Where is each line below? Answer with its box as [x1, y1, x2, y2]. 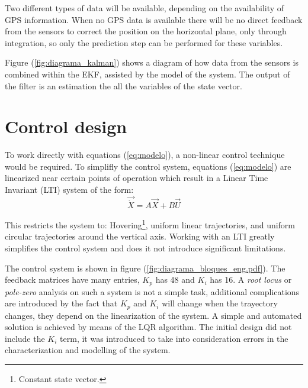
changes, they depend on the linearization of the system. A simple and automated [5, 309, 302, 321]
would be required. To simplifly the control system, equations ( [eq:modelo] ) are [5, 160, 291, 172]
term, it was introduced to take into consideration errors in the [60, 332, 288, 344]
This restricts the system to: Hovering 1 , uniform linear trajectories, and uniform [5, 217, 296, 231]
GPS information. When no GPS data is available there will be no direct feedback [5, 13, 303, 25]
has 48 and [155, 273, 195, 286]
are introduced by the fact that [5, 297, 118, 309]
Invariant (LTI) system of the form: [5, 183, 134, 196]
